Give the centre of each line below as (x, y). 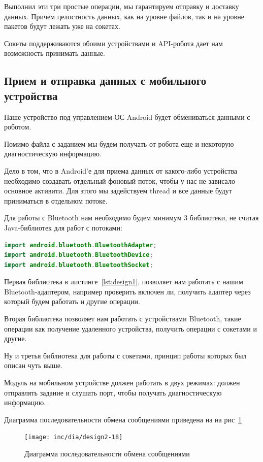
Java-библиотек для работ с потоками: (63, 227)
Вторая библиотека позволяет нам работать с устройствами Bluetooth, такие (123, 319)
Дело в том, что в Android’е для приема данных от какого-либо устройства (121, 170)
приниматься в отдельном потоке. (56, 200)
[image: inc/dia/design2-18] (74, 437)
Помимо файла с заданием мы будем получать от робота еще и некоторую (119, 143)
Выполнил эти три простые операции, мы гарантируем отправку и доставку (122, 6)
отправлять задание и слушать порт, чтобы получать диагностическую (113, 392)
